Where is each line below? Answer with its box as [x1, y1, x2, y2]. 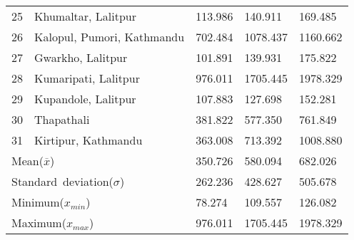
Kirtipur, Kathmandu [34, 132, 143, 148]
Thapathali [34, 111, 90, 127]
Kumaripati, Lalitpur [34, 70, 140, 86]
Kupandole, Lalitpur [34, 90, 136, 107]
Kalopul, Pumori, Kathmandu [34, 28, 185, 45]
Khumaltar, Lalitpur [34, 8, 137, 24]
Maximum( [11, 214, 66, 231]
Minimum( [11, 194, 64, 210]
